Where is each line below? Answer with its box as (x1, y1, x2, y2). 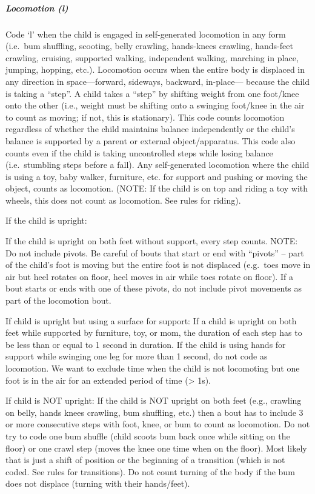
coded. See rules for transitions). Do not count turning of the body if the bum (5, 465, 295, 478)
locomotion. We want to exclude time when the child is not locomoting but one (5, 362, 300, 374)
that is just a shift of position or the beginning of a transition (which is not (5, 453, 285, 466)
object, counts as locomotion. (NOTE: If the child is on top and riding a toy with (5, 182, 308, 195)
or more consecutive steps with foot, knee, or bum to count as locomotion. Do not (5, 418, 310, 430)
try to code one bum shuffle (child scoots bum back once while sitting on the (5, 429, 290, 442)
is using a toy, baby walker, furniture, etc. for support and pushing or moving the (5, 170, 308, 182)
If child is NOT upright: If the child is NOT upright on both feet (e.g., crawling (5, 394, 302, 407)
